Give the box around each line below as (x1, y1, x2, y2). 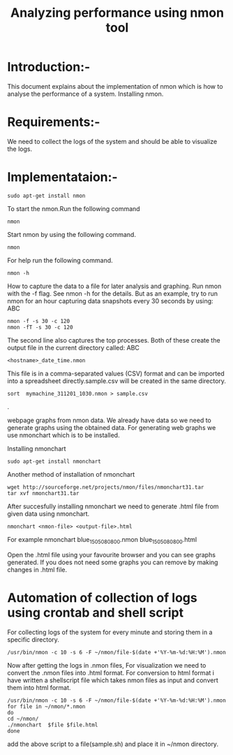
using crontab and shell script (7, 605, 183, 620)
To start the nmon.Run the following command (7, 204, 141, 213)
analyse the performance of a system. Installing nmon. (7, 89, 164, 98)
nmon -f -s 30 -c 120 (7, 317, 70, 324)
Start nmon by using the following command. (7, 230, 136, 238)
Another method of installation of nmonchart (7, 470, 135, 478)
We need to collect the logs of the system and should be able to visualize (7, 137, 218, 145)
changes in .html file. (7, 565, 68, 574)
